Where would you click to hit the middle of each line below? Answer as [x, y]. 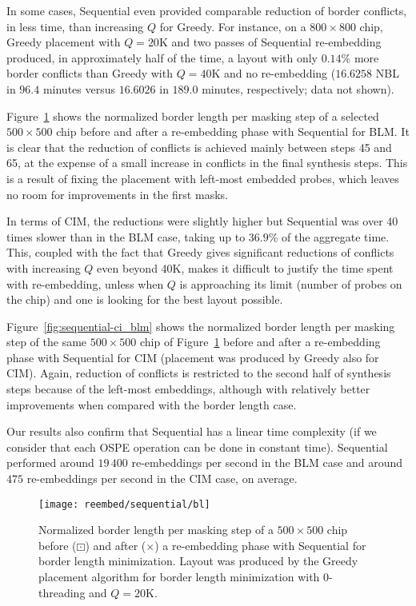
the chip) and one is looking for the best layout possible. [145, 299]
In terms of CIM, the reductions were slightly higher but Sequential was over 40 [202, 221]
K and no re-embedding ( [274, 73]
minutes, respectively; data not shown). [298, 88]
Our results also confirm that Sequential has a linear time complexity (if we [192, 431]
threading [62, 592]
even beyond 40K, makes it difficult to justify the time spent [245, 267]
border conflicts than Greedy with [90, 73]
